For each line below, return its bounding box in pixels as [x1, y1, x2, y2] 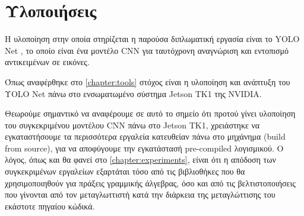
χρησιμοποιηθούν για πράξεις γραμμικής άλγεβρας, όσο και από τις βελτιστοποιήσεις [5, 176, 296, 189]
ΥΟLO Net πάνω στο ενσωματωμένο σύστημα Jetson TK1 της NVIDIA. [5, 87, 262, 99]
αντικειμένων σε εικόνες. [5, 56, 90, 68]
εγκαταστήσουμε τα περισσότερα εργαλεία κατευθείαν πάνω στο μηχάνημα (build [5, 130, 286, 143]
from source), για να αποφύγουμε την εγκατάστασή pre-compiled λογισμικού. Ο [5, 141, 284, 154]
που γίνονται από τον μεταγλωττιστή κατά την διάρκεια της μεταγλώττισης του [5, 188, 275, 201]
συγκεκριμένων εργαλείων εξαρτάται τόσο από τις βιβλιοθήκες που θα [5, 165, 245, 178]
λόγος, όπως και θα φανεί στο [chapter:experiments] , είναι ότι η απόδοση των [5, 153, 276, 166]
